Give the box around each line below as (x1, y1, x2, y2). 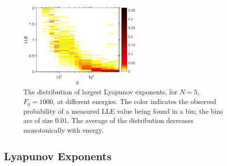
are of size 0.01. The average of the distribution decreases (23, 115, 194, 125)
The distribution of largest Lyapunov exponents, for (23, 87, 178, 97)
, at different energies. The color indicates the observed (53, 96, 216, 106)
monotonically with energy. (23, 124, 104, 135)
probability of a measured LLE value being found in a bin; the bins (23, 106, 223, 116)
